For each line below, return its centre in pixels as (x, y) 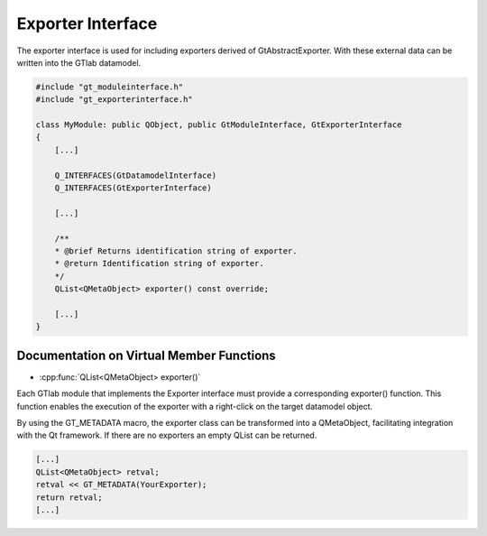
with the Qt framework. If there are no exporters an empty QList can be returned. (167, 435)
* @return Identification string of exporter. (160, 263)
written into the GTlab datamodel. (79, 62)
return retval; (69, 497)
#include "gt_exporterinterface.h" (114, 100)
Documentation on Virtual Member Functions (147, 355)
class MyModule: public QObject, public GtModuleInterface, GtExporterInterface (219, 125)
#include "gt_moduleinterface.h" (110, 87)
